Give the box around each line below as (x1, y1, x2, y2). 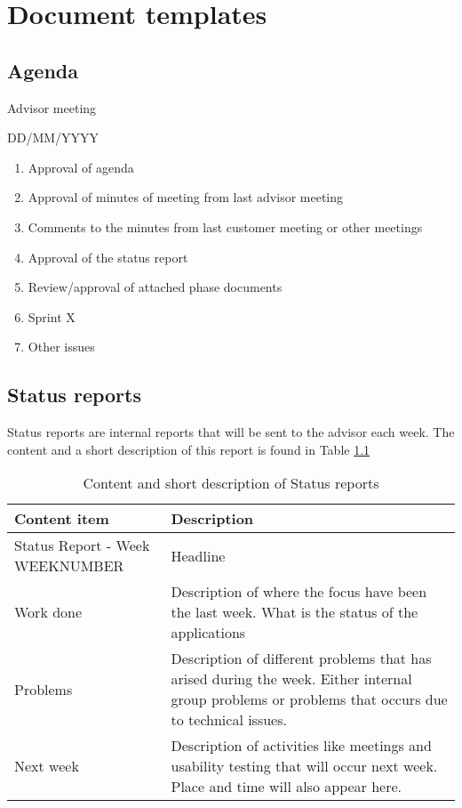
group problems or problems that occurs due (171, 689, 448, 710)
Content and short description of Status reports (83, 473, 379, 494)
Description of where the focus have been (171, 581, 427, 602)
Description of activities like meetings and (171, 735, 432, 756)
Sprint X (28, 307, 76, 326)
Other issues (28, 337, 95, 356)
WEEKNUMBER (14, 555, 124, 577)
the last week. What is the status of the (171, 602, 418, 623)
